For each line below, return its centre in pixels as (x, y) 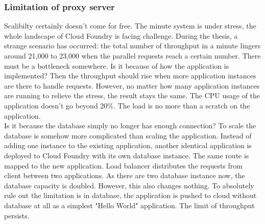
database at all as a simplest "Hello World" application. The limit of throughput (129, 205)
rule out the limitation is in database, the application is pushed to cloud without (130, 195)
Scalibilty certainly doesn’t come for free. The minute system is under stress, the (130, 26)
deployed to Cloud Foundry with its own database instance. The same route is (127, 155)
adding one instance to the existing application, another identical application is (128, 145)
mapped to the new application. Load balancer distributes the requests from (123, 165)
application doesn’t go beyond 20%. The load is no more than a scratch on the (127, 105)
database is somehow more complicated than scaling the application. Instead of (128, 135)
